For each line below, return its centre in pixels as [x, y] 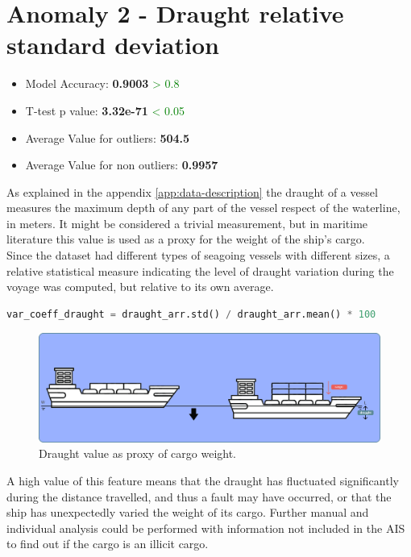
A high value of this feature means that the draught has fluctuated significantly [203, 481]
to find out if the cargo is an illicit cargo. [108, 544]
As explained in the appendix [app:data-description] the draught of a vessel [192, 191]
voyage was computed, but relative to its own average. [140, 287]
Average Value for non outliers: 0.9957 [122, 165]
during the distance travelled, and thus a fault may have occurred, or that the [199, 496]
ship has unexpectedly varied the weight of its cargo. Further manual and [188, 512]
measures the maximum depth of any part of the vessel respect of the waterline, [203, 208]
